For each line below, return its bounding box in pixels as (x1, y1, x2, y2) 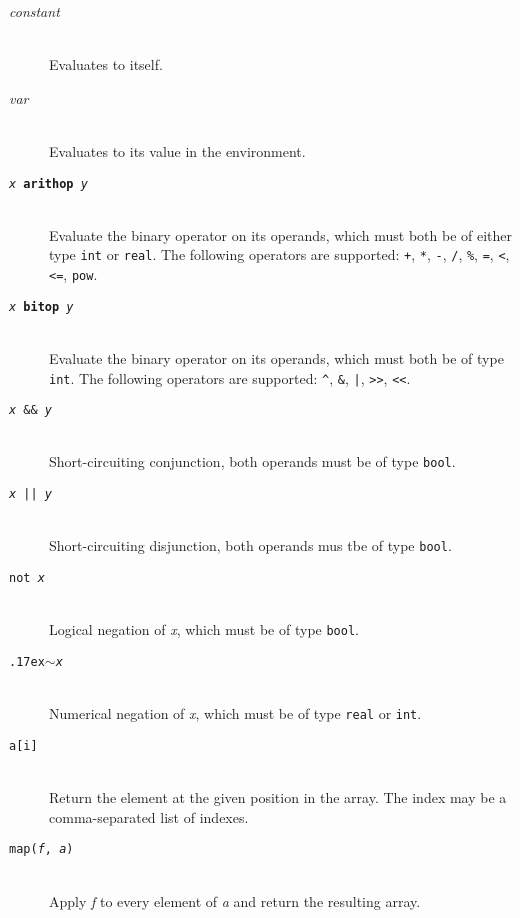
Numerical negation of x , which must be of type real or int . (49, 703, 422, 724)
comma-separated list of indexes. (49, 806, 249, 827)
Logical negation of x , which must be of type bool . (49, 619, 359, 640)
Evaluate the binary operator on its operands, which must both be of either (49, 224, 513, 245)
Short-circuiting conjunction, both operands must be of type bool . (49, 451, 456, 472)
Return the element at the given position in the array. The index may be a (49, 787, 507, 808)
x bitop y (9, 299, 74, 314)
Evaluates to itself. (49, 54, 163, 75)
